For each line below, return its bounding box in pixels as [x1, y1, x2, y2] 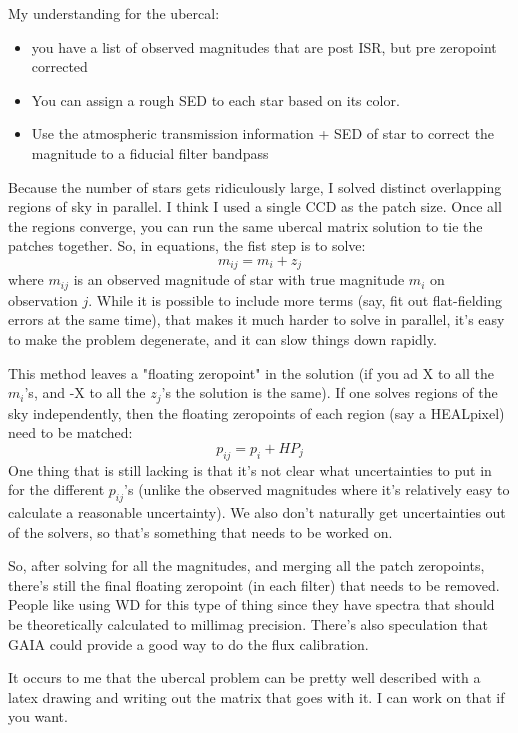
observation [8, 289, 78, 310]
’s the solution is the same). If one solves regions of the [161, 382, 498, 403]
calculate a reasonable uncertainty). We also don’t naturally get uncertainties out [8, 502, 506, 523]
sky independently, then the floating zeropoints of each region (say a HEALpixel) [8, 402, 505, 423]
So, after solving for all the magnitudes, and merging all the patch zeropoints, [8, 555, 485, 576]
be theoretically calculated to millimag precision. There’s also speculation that [8, 614, 488, 635]
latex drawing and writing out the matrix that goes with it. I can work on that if [8, 686, 505, 707]
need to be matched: [8, 422, 133, 443]
